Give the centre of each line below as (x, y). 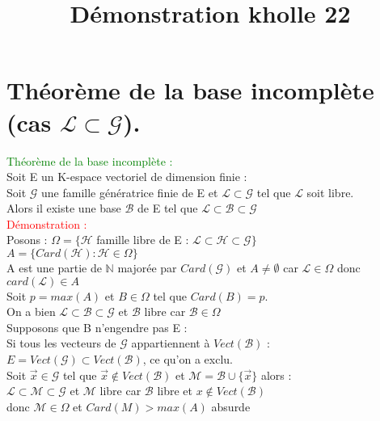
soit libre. (330, 192)
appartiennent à (171, 343)
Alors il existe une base (64, 208)
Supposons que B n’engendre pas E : (97, 327)
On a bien (31, 312)
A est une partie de (54, 268)
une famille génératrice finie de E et (130, 192)
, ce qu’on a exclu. (188, 359)
